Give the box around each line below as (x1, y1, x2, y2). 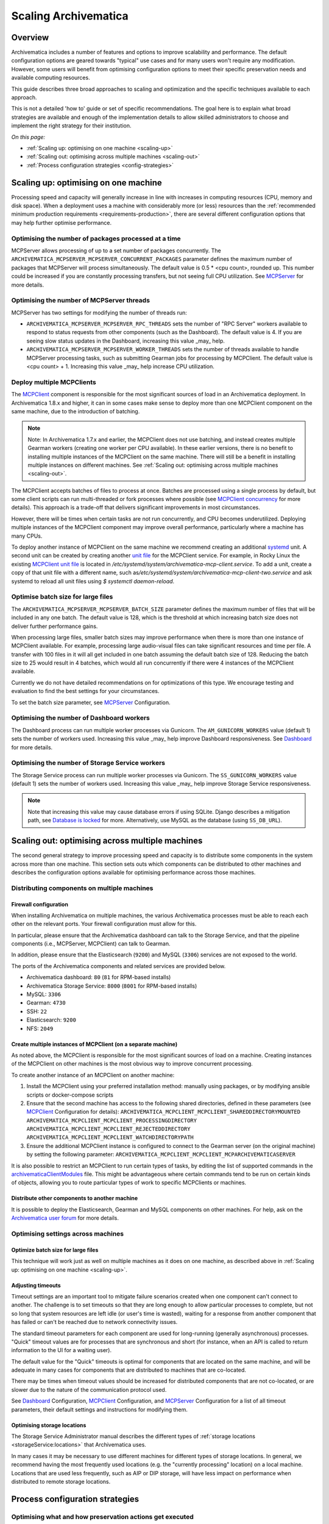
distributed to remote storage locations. (11, 1478, 111, 1485)
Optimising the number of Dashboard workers (11, 714, 150, 722)
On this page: (11, 133, 46, 140)
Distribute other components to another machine (11, 1195, 138, 1202)
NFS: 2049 (26, 1025, 54, 1032)
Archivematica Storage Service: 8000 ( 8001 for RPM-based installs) (26, 982, 197, 989)
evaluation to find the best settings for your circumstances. (11, 688, 160, 695)
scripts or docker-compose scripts (26, 1091, 114, 1098)
